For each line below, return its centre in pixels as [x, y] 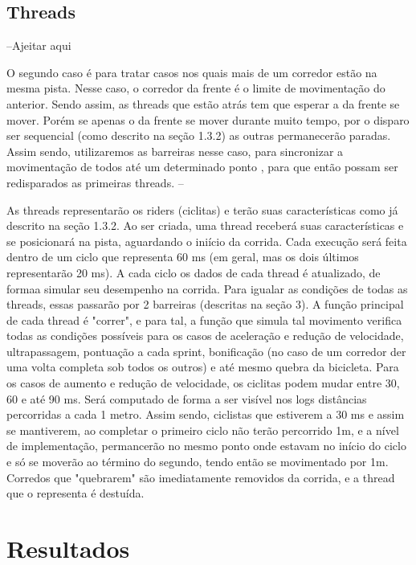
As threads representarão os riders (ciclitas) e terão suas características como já [202, 209]
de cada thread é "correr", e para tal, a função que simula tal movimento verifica [204, 319]
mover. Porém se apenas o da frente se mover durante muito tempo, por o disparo [208, 119]
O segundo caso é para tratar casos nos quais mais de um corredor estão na [192, 72]
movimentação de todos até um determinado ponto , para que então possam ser [202, 167]
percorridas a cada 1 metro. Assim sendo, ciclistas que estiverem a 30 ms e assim [206, 414]
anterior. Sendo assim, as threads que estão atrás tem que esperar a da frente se [203, 103]
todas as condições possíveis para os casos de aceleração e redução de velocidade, [205, 336]
